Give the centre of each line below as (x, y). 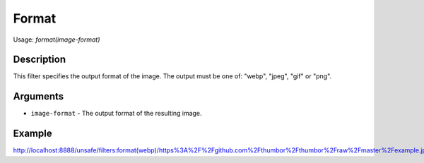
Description (40, 60)
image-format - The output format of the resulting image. (116, 114)
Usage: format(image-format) (57, 40)
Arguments (39, 96)
